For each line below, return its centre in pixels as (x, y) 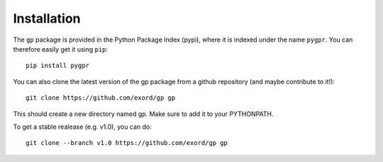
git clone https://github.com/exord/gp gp (101, 98)
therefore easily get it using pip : (61, 49)
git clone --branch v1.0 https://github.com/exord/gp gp (127, 143)
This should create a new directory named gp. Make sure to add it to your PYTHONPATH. (143, 114)
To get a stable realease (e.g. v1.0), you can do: (82, 127)
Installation (47, 18)
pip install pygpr (58, 66)
